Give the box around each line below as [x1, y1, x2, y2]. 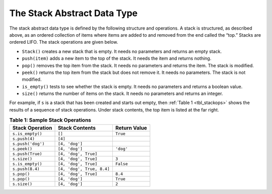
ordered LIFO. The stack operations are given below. [9, 39, 118, 45]
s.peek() [12, 146, 33, 151]
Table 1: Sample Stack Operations [9, 117, 92, 124]
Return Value [115, 124, 147, 131]
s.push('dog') [12, 141, 45, 146]
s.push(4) [12, 136, 35, 141]
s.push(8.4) [12, 166, 40, 171]
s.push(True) [12, 151, 42, 156]
